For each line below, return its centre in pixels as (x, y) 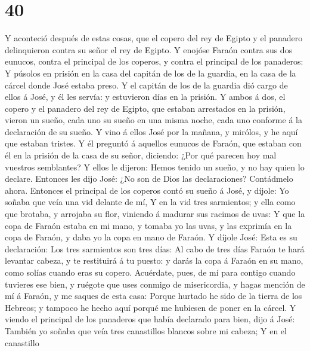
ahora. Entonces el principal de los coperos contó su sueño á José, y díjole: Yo (147, 190)
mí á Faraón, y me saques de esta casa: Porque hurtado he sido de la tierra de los (154, 296)
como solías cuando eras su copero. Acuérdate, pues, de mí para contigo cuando (150, 272)
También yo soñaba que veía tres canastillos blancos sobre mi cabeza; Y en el (146, 330)
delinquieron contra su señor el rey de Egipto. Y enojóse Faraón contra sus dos (149, 49)
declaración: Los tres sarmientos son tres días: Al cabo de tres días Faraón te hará (155, 248)
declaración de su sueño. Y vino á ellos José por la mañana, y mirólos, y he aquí (151, 131)
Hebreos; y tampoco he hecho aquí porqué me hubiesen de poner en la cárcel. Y (151, 307)
